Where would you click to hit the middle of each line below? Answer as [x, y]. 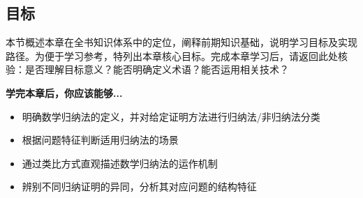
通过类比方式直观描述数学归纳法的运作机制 [120, 163]
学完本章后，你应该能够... [64, 92]
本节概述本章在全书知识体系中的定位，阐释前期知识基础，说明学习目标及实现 [181, 42]
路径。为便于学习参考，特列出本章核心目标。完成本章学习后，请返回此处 [172, 55]
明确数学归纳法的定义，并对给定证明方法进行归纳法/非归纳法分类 [171, 116]
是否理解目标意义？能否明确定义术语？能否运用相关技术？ [157, 69]
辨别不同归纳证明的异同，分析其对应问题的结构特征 [139, 186]
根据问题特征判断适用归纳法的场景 [100, 140]
